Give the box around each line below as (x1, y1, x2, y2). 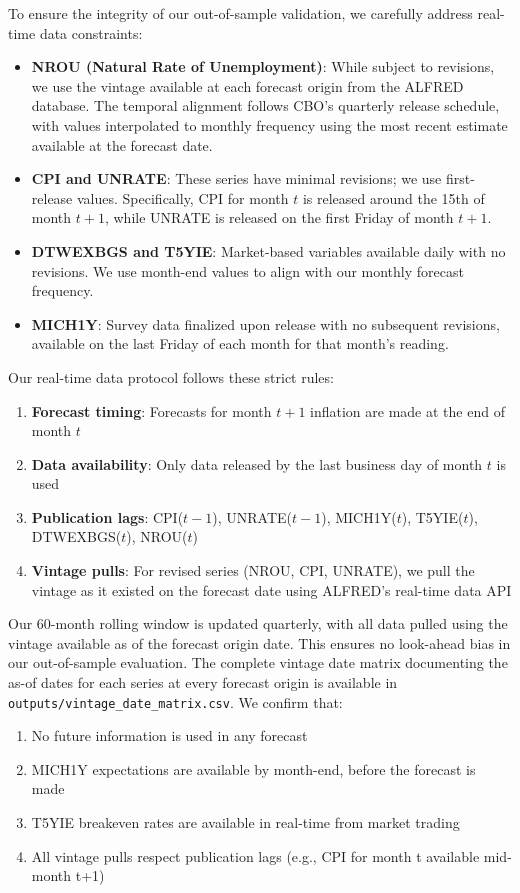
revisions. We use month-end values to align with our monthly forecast (31, 260, 464, 281)
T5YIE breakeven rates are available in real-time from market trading (31, 812, 460, 833)
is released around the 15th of (302, 187, 485, 208)
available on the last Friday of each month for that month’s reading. (31, 333, 449, 354)
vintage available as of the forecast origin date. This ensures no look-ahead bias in (8, 632, 511, 653)
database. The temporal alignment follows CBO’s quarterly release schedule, (31, 95, 500, 116)
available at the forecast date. (31, 134, 213, 155)
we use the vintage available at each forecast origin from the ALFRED (31, 75, 464, 96)
